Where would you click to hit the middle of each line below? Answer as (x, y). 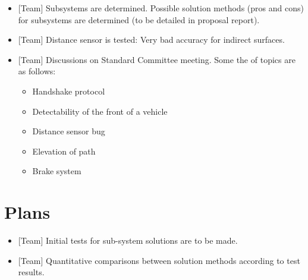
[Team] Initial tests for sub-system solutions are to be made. (128, 240)
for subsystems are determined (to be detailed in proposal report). (139, 19)
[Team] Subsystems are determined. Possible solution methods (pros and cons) (161, 8)
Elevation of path (64, 151)
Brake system (57, 171)
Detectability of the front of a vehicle (100, 111)
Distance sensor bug (69, 131)
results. (31, 272)
